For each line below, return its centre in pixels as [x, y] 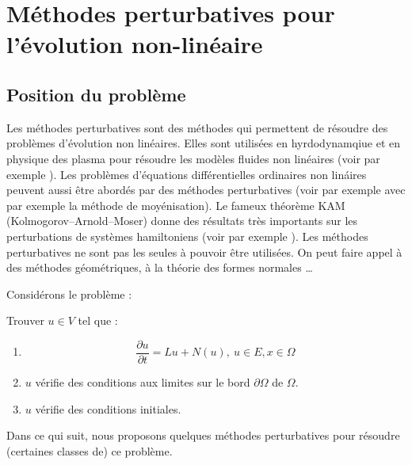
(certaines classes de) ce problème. [90, 450]
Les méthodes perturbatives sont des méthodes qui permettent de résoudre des [197, 127]
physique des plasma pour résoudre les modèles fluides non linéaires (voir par [193, 158]
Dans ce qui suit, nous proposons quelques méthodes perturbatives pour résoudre [203, 435]
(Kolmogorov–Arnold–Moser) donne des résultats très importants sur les [182, 221]
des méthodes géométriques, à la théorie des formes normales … [160, 267]
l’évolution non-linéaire [135, 44]
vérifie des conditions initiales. [108, 408]
